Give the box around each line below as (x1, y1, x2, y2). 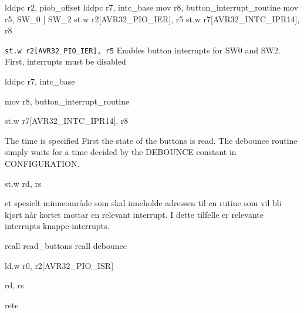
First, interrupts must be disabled (5, 55, 126, 68)
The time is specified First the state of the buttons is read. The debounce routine (5, 134, 298, 146)
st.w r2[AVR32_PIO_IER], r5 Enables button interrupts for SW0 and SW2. (5, 43, 281, 56)
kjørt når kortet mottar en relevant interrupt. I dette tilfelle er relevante (5, 208, 264, 220)
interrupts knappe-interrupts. (5, 220, 110, 232)
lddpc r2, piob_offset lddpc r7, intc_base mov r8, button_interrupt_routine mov (5, 1, 299, 13)
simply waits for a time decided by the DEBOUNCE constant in (5, 146, 237, 158)
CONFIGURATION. (5, 157, 80, 169)
